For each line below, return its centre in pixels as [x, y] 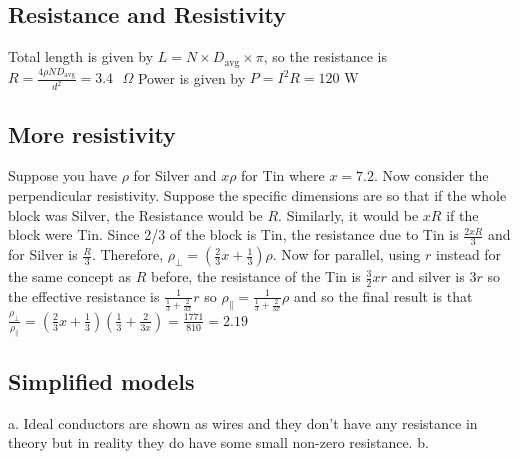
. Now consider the [431, 175]
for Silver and [175, 175]
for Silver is [43, 254]
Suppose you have [62, 175]
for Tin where [283, 175]
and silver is [428, 276]
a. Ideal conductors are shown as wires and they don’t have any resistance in [243, 422]
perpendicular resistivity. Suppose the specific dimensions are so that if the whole [257, 195]
